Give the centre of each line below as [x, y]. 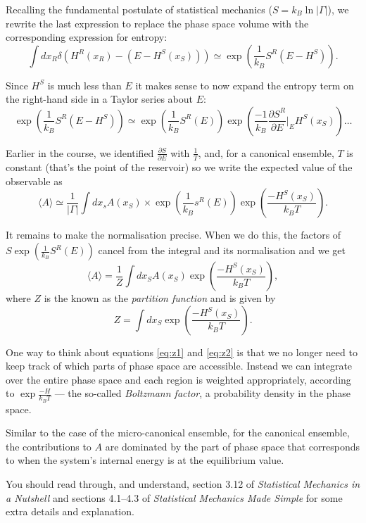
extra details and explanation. [70, 511]
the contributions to [49, 446]
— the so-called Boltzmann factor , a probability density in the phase [203, 393]
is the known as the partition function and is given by [160, 298]
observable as [34, 181]
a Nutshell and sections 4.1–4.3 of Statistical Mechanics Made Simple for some [174, 497]
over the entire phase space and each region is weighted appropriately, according [178, 379]
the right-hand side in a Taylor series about [99, 99]
